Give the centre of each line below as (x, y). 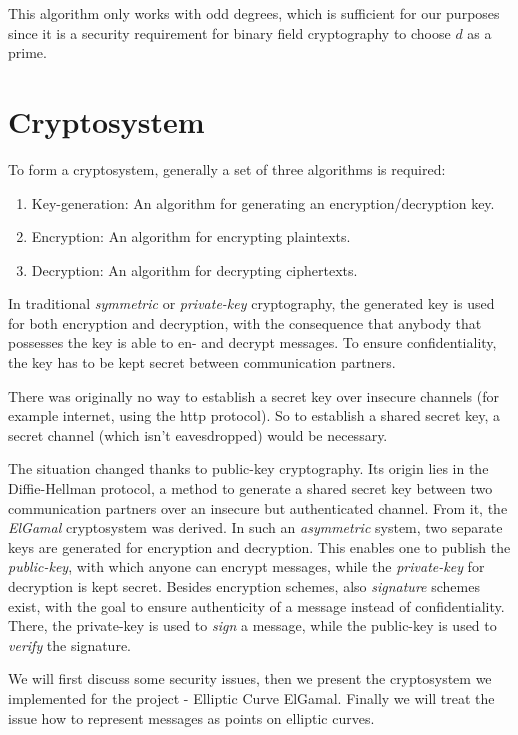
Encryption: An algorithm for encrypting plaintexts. (191, 236)
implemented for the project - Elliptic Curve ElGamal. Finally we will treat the (251, 697)
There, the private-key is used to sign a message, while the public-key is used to (252, 625)
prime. (27, 52)
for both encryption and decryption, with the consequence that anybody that (245, 322)
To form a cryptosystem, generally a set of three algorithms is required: (227, 168)
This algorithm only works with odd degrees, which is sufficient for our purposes (254, 13)
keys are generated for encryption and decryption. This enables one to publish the (259, 546)
